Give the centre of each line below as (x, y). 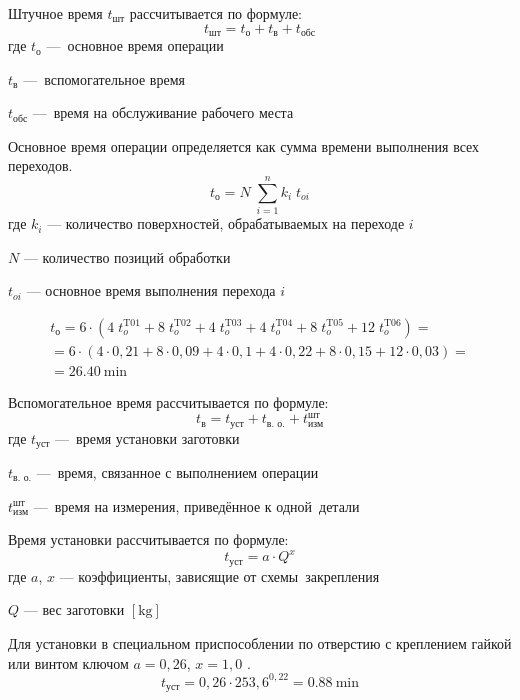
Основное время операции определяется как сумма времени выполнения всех (244, 145)
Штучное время (55, 13)
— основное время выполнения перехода (151, 290)
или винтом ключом (68, 662)
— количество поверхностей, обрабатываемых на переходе (226, 223)
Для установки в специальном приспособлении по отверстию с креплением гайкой (260, 642)
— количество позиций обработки (127, 256)
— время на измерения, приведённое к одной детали (196, 505)
